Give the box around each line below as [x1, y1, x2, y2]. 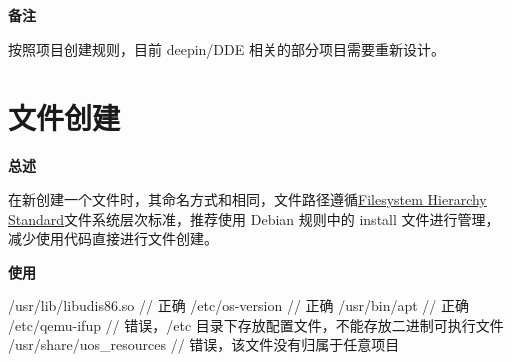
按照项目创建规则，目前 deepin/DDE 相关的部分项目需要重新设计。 [8, 38, 445, 59]
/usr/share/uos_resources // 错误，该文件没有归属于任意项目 [8, 334, 400, 355]
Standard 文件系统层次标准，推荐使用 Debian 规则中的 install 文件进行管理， [8, 208, 500, 229]
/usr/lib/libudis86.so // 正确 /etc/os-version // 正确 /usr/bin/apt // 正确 [8, 295, 470, 316]
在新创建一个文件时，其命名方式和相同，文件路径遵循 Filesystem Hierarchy [8, 188, 487, 209]
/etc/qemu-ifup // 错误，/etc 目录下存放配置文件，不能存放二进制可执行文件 [8, 314, 504, 335]
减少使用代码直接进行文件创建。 [8, 228, 218, 249]
